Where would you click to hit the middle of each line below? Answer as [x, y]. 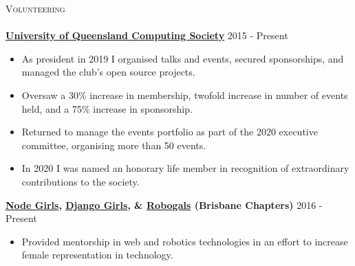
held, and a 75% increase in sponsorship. [107, 108]
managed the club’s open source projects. [108, 72]
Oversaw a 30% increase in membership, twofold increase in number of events [185, 95]
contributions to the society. [80, 181]
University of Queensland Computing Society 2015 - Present [147, 35]
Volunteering [35, 8]
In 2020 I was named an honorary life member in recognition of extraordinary [185, 168]
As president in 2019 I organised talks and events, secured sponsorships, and [183, 58]
